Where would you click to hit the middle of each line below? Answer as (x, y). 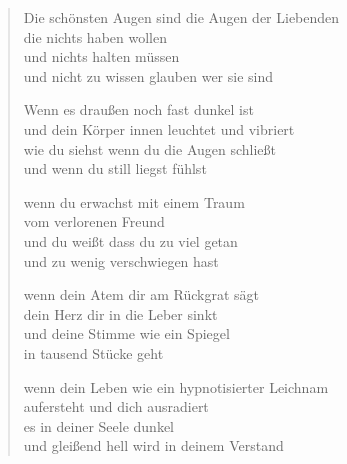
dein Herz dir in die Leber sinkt (120, 313)
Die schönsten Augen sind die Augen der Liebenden (181, 17)
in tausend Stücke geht (93, 352)
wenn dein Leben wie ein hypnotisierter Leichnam (176, 386)
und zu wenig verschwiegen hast (121, 260)
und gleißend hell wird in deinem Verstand (153, 445)
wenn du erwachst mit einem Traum (134, 201)
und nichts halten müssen (101, 56)
